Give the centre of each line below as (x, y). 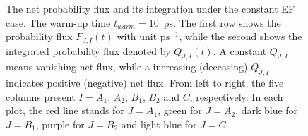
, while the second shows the (241, 36)
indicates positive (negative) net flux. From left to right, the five (145, 83)
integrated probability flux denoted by (88, 50)
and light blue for (159, 124)
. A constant (240, 50)
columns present (41, 96)
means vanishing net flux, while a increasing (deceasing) (127, 67)
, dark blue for (267, 110)
